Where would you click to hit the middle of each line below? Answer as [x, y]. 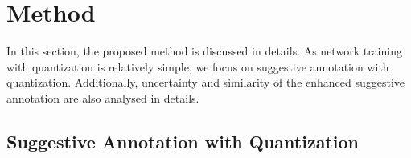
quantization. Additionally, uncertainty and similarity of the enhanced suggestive [206, 82]
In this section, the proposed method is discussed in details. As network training [204, 51]
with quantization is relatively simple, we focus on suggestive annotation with [198, 66]
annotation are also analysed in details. [103, 97]
